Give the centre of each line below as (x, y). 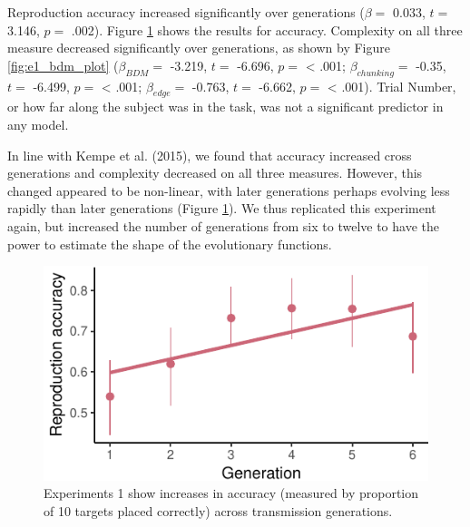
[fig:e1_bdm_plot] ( (63, 65)
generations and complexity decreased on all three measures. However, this (215, 173)
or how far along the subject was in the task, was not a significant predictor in (225, 107)
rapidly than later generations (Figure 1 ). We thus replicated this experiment (222, 208)
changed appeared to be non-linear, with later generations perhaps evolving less (229, 190)
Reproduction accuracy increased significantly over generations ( (186, 12)
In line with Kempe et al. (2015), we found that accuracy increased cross (210, 155)
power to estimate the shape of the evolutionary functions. (170, 244)
